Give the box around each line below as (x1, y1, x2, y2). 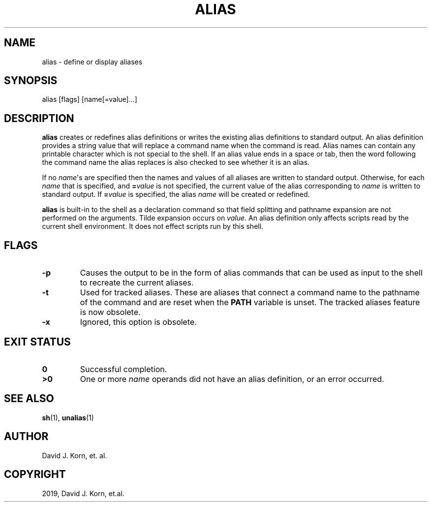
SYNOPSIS (4, 74, 58, 87)
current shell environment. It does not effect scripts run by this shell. (42, 222, 264, 231)
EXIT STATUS (4, 335, 71, 348)
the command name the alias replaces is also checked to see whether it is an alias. (42, 158, 310, 167)
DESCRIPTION (4, 112, 74, 125)
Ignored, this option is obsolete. (80, 317, 197, 327)
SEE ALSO (4, 392, 54, 405)
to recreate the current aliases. (80, 278, 194, 288)
